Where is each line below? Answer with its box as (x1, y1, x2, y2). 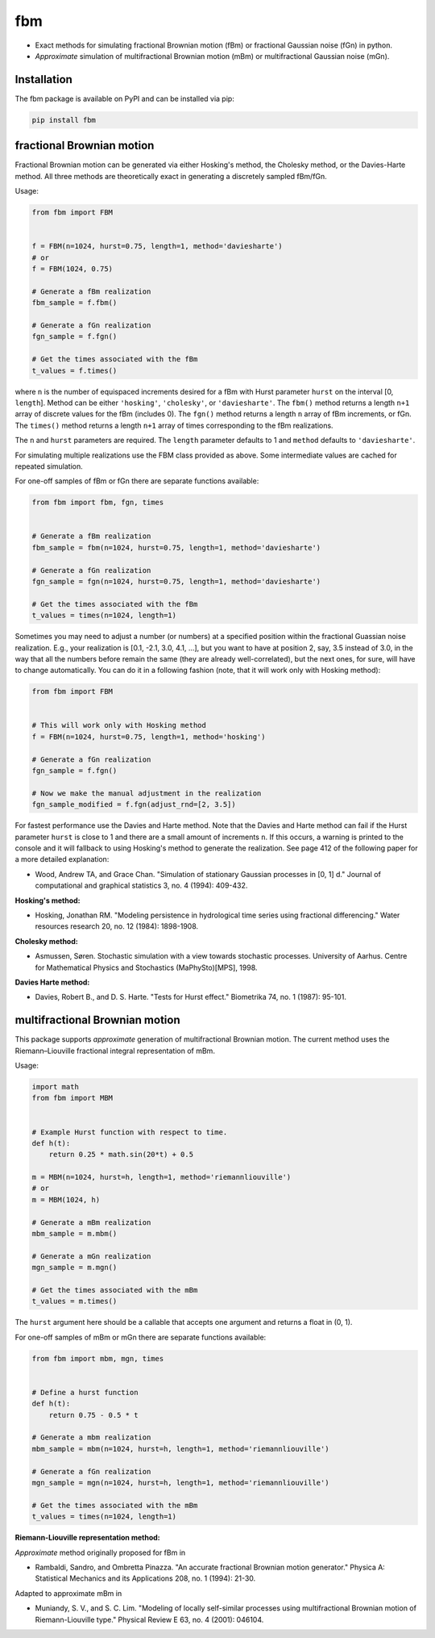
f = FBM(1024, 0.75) (31, 265, 113, 274)
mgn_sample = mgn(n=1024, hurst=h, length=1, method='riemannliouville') (31, 1478, 329, 1488)
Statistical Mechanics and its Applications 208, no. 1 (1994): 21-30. (35, 1573, 256, 1583)
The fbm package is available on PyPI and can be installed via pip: (14, 94, 235, 103)
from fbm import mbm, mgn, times (31, 1354, 164, 1363)
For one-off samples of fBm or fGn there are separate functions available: (14, 476, 259, 486)
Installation (14, 73, 72, 86)
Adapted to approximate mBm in (14, 1588, 122, 1598)
